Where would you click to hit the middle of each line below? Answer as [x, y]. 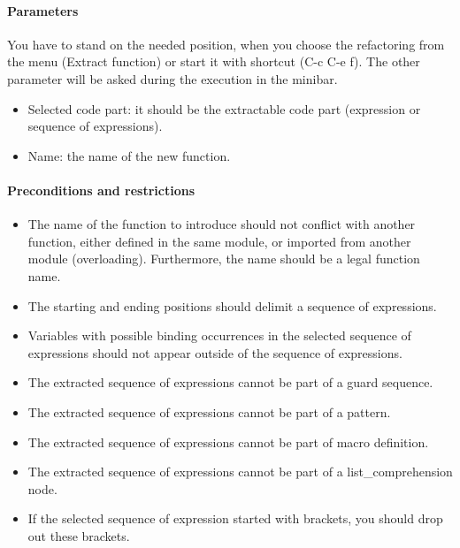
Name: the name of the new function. [129, 155]
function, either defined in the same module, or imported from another [219, 241]
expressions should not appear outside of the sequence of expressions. [215, 352]
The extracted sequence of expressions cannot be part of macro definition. [228, 441]
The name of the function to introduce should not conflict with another [222, 224]
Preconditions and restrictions [101, 190]
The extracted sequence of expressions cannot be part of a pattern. [209, 411]
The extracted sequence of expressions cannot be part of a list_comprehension [240, 472]
